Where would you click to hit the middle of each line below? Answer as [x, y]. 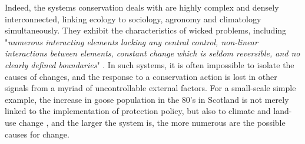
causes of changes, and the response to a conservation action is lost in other [141, 76]
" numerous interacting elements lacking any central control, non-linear [131, 41]
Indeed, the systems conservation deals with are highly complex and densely [142, 7]
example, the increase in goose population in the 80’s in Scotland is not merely [147, 99]
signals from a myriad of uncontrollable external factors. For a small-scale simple [150, 88]
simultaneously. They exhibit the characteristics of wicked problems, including [146, 30]
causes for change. [37, 134]
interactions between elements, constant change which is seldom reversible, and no [152, 53]
